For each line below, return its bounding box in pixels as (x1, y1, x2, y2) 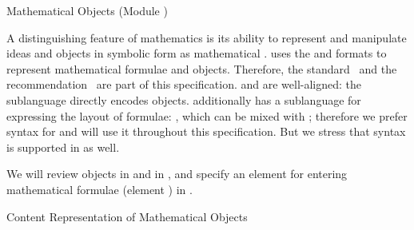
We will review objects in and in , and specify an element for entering (6, 165, 348, 182)
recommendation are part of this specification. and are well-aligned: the (6, 76, 362, 93)
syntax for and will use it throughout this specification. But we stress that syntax (6, 123, 406, 140)
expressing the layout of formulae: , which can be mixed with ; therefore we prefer (6, 107, 408, 124)
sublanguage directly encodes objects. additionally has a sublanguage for (6, 91, 361, 108)
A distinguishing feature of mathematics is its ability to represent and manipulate (6, 29, 407, 46)
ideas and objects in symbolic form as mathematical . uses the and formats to (6, 45, 387, 61)
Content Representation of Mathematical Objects (6, 208, 248, 224)
